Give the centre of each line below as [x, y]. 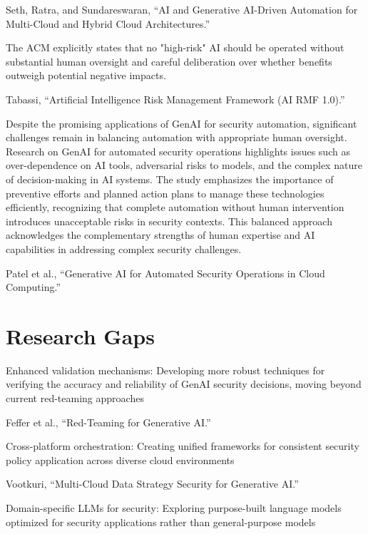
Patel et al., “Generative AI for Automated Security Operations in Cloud [165, 273]
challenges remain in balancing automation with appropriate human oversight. [177, 137]
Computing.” [34, 287]
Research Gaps [80, 335]
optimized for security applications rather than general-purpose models [161, 522]
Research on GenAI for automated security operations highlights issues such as [178, 151]
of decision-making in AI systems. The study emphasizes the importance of [170, 179]
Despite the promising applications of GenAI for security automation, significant [182, 123]
